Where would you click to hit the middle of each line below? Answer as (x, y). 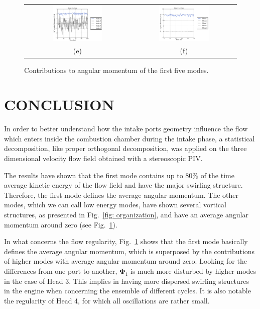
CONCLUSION (59, 104)
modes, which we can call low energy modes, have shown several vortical (115, 205)
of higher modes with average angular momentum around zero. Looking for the (125, 261)
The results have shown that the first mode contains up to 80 (98, 175)
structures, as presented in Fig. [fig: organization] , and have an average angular (126, 215)
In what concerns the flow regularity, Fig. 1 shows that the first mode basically (126, 241)
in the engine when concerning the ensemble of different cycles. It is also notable (127, 291)
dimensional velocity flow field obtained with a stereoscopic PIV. (103, 158)
